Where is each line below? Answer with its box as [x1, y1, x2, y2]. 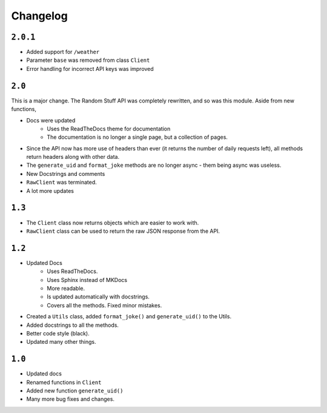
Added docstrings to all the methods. [26, 321, 119, 329]
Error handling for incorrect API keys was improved [26, 65, 154, 72]
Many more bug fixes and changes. [26, 395, 115, 403]
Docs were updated [26, 116, 76, 124]
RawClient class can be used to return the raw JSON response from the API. [26, 227, 220, 235]
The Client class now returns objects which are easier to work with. [26, 219, 199, 226]
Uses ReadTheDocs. [47, 267, 98, 275]
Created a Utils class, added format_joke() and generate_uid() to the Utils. [26, 313, 232, 320]
